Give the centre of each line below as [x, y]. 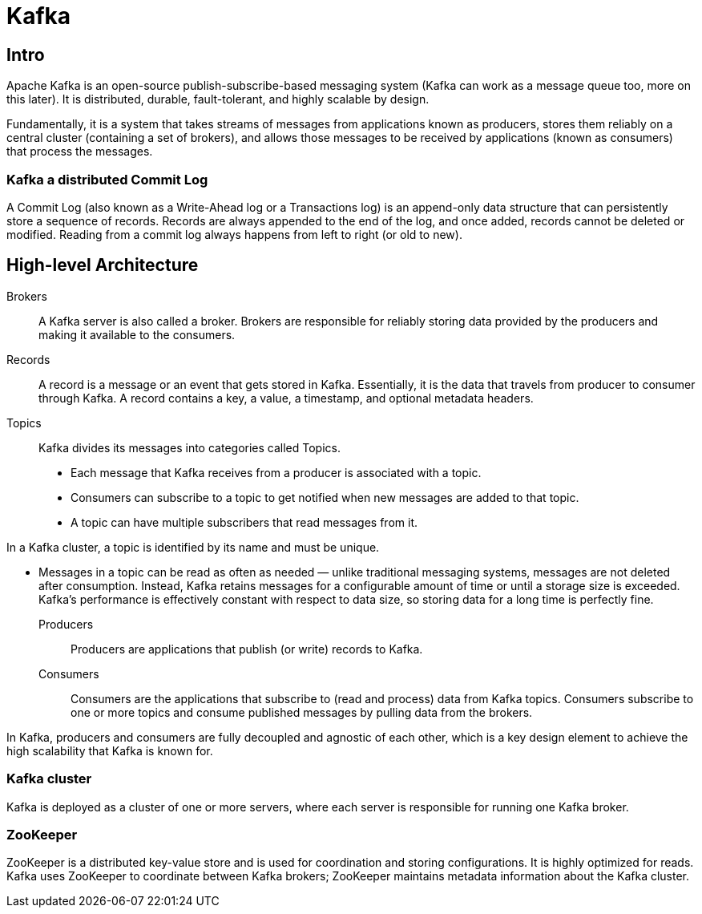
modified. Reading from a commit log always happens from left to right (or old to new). [234, 234]
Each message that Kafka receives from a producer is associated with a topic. [276, 472]
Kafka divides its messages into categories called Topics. [190, 447]
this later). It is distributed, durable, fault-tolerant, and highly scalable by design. [218, 99]
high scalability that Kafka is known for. [110, 750]
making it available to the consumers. [137, 334]
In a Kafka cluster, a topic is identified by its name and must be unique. [193, 547]
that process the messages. [80, 152]
